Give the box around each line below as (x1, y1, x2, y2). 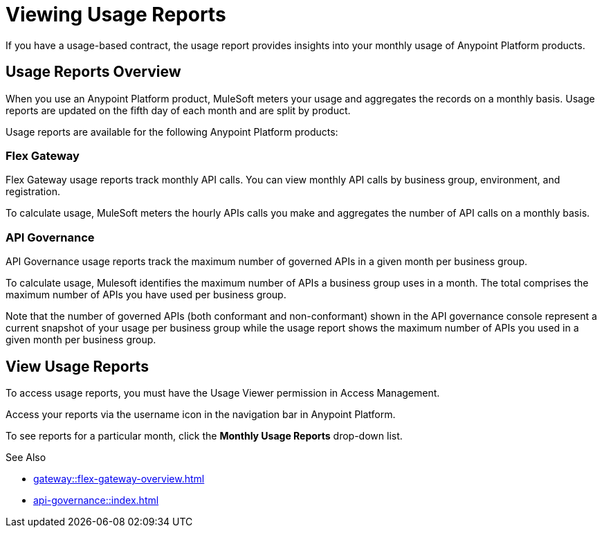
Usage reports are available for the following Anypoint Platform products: (6, 125, 338, 138)
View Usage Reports (6, 357, 149, 375)
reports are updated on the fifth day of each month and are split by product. (6, 104, 351, 116)
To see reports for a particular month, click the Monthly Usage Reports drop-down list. (6, 429, 403, 442)
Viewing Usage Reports (6, 3, 226, 26)
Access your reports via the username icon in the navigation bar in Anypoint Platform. (6, 408, 396, 420)
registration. (6, 186, 60, 198)
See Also (6, 451, 46, 463)
